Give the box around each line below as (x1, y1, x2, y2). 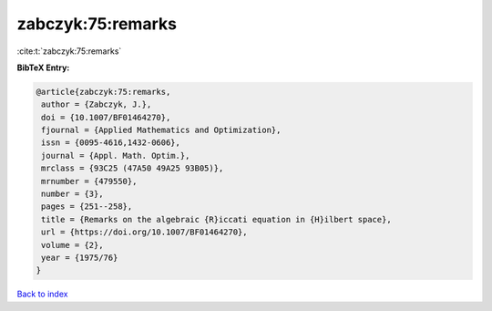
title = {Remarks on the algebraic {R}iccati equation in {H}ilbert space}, (41, 214, 392, 224)
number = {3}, (41, 189, 104, 200)
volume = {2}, (41, 240, 104, 250)
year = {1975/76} (41, 253, 118, 263)
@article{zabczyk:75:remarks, (36, 87, 171, 97)
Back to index (16, 288, 68, 300)
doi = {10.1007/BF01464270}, (41, 112, 171, 122)
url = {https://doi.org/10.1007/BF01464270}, (41, 227, 248, 237)
